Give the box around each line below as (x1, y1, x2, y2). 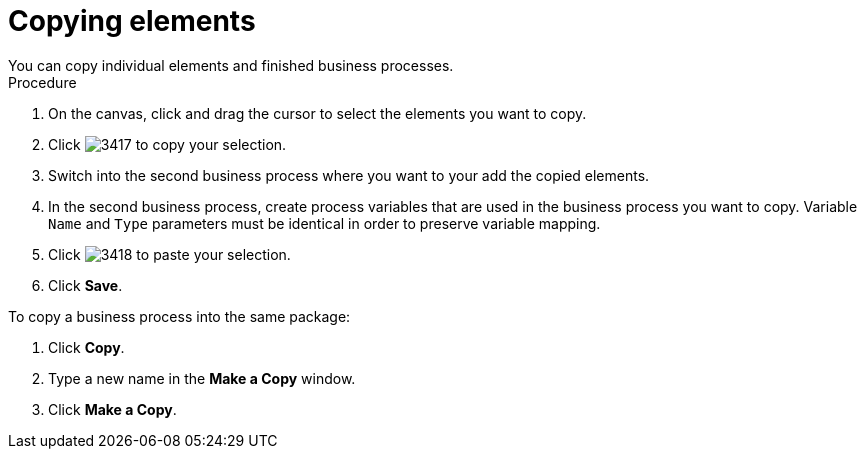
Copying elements (8, 4, 256, 38)
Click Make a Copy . (48, 400, 177, 418)
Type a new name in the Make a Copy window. (48, 369, 356, 387)
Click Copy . (48, 338, 125, 356)
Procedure (8, 73, 77, 91)
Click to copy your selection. (48, 135, 287, 153)
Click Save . (48, 276, 123, 294)
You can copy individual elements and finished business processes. (8, 56, 454, 74)
